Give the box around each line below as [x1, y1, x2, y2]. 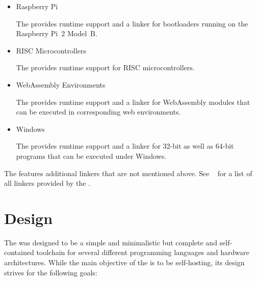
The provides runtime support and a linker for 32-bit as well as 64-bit [16, 140, 234, 151]
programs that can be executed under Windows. [16, 150, 167, 161]
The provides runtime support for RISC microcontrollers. [16, 62, 195, 73]
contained [4, 247, 34, 258]
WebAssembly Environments [16, 79, 106, 90]
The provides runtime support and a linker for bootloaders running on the [16, 18, 248, 29]
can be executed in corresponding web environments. [16, 106, 181, 117]
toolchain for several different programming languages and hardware [36, 247, 249, 258]
